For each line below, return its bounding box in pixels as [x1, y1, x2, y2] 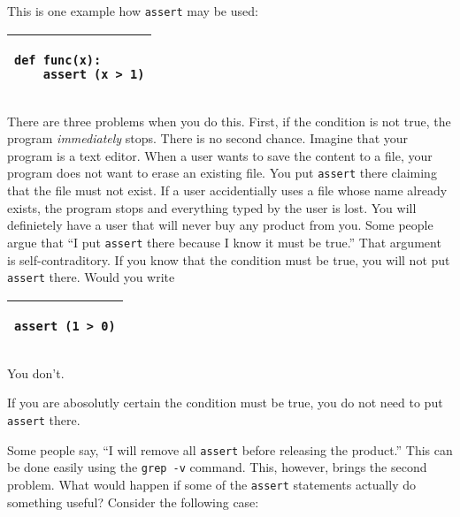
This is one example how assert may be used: [7, 2, 258, 19]
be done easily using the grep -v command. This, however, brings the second [7, 458, 427, 476]
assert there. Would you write [7, 268, 175, 286]
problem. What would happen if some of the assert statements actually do [7, 475, 417, 493]
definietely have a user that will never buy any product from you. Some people [7, 216, 433, 234]
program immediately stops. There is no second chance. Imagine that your [7, 129, 409, 148]
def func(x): [14, 52, 102, 67]
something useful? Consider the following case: [7, 492, 259, 511]
